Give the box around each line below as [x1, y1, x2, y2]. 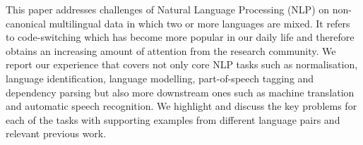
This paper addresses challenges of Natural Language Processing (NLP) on [6, 2, 330, 16]
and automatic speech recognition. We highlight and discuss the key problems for [6, 99, 357, 113]
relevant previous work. [6, 126, 107, 141]
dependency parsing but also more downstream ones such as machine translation [6, 84, 355, 99]
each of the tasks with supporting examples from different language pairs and [6, 112, 340, 127]
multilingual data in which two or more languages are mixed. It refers [49, 15, 350, 30]
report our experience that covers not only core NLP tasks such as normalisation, [6, 57, 358, 72]
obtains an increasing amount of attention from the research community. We [6, 43, 336, 58]
